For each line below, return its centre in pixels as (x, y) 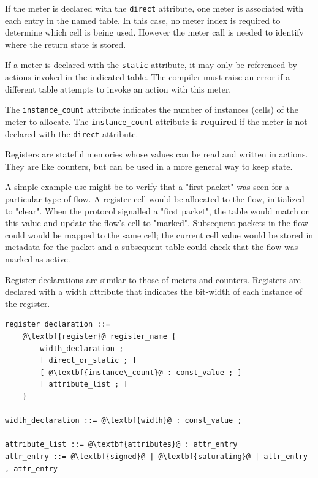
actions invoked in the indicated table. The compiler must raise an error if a (148, 77)
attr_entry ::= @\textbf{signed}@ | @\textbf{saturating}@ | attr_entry (156, 456)
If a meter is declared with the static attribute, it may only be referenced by (151, 65)
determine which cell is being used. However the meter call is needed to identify (154, 32)
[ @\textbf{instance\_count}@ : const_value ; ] (141, 372)
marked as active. (38, 259)
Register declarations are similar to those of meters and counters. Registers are (153, 279)
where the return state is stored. (66, 44)
